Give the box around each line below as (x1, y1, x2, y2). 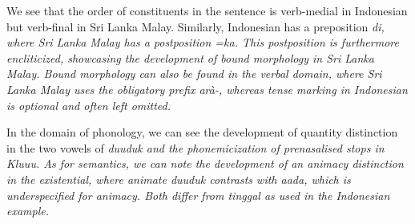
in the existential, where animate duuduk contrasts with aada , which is (6, 170, 351, 187)
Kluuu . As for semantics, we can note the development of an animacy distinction (6, 155, 404, 172)
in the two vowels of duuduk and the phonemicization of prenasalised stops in (6, 139, 385, 156)
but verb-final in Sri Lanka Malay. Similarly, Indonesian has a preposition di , (6, 18, 385, 35)
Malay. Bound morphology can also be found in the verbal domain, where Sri (6, 65, 382, 82)
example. (6, 202, 50, 219)
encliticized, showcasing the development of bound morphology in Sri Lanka (6, 49, 374, 66)
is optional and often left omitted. (6, 96, 171, 113)
